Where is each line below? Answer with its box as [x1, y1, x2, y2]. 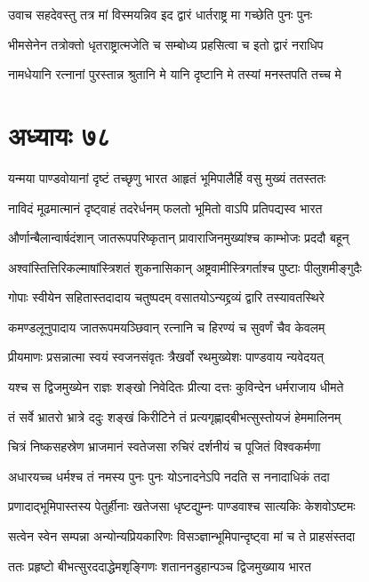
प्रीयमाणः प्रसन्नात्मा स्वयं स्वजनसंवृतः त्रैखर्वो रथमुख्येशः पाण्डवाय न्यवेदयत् [8, 347, 324, 366]
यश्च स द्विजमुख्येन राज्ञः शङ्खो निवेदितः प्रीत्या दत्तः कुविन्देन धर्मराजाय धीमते [8, 378, 344, 396]
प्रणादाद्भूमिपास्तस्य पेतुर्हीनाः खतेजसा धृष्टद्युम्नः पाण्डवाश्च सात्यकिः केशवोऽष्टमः [8, 497, 356, 515]
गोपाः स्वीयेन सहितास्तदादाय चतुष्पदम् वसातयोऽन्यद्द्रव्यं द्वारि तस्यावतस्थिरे [8, 288, 325, 307]
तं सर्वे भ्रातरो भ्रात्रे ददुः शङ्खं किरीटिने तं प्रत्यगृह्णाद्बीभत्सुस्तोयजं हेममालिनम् [8, 407, 341, 426]
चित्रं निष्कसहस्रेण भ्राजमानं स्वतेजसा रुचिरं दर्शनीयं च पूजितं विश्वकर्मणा [8, 437, 321, 456]
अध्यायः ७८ [8, 116, 111, 153]
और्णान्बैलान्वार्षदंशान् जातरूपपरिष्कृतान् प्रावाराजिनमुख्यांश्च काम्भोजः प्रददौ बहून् [8, 228, 349, 247]
